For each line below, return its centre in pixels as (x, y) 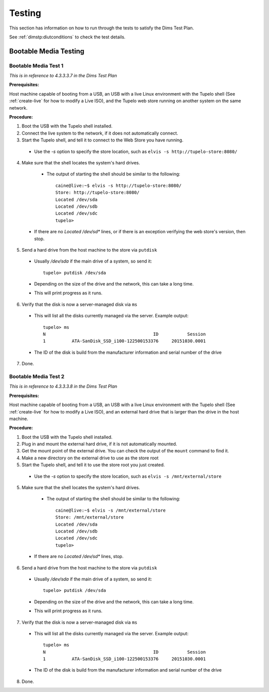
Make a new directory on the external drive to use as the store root (90, 458)
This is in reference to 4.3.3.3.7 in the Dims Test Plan (63, 76)
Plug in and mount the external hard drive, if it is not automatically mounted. (99, 444)
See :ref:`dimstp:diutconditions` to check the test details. (67, 37)
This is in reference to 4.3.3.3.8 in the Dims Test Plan (63, 387)
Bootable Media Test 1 (36, 66)
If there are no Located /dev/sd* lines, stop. (79, 556)
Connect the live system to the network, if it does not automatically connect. (100, 133)
